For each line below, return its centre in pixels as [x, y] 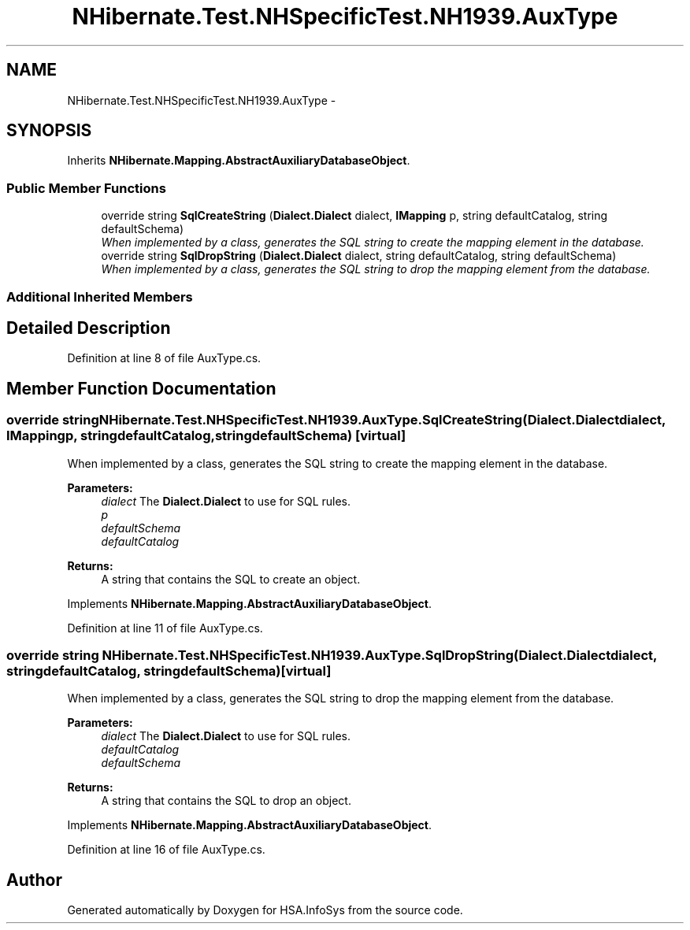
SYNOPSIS [49, 131]
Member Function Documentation [141, 388]
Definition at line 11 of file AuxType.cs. [165, 628]
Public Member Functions [86, 188]
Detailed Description [89, 328]
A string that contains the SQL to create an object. [231, 579]
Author [34, 880]
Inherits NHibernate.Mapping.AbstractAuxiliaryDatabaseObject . [239, 161]
